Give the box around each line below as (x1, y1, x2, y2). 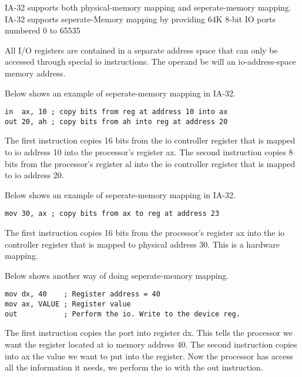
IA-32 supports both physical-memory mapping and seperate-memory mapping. (5, 1, 291, 13)
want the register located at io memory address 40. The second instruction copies (5, 338, 297, 351)
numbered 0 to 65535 (5, 24, 80, 36)
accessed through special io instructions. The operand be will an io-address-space (5, 55, 296, 68)
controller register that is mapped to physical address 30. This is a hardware (5, 238, 280, 250)
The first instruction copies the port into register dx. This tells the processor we (5, 326, 293, 339)
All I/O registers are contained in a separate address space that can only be (5, 44, 278, 56)
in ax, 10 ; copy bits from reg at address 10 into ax (5, 108, 228, 116)
